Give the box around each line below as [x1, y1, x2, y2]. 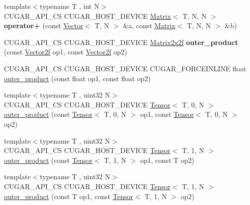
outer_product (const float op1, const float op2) [4, 73, 151, 83]
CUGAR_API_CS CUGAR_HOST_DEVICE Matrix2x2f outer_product [4, 37, 239, 47]
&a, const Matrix [123, 20, 175, 31]
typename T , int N [40, 1, 99, 11]
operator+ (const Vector [4, 20, 83, 31]
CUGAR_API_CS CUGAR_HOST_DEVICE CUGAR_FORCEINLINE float [4, 63, 247, 73]
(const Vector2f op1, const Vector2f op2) [4, 47, 127, 57]
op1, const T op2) [140, 154, 194, 165]
